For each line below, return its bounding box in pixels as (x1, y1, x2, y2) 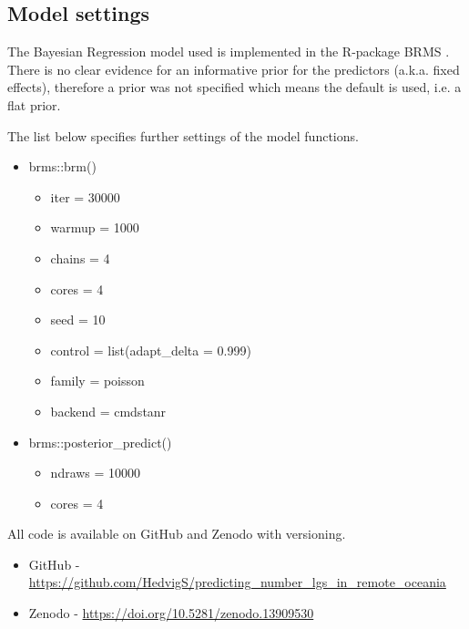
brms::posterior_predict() (28, 432, 172, 451)
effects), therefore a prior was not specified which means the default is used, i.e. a (7, 77, 462, 97)
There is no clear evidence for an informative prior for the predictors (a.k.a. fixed (7, 59, 460, 78)
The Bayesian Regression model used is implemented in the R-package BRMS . (7, 42, 450, 61)
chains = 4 (50, 248, 110, 267)
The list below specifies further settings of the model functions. (7, 126, 359, 145)
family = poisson (50, 371, 145, 390)
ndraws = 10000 (50, 463, 141, 482)
